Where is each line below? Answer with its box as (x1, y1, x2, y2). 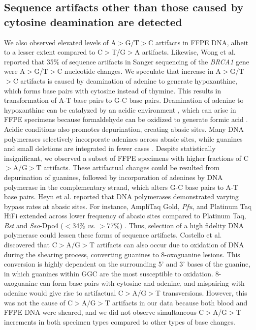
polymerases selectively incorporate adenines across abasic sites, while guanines (4, 133, 243, 144)
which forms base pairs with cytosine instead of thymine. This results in (4, 85, 221, 95)
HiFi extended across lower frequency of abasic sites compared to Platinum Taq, (4, 210, 246, 221)
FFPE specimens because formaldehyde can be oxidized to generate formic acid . (4, 114, 248, 124)
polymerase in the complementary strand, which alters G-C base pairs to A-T (4, 181, 238, 192)
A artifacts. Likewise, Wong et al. (134, 47, 236, 57)
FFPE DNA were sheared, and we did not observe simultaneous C (4, 307, 204, 317)
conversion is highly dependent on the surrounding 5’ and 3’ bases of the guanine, (4, 259, 251, 269)
